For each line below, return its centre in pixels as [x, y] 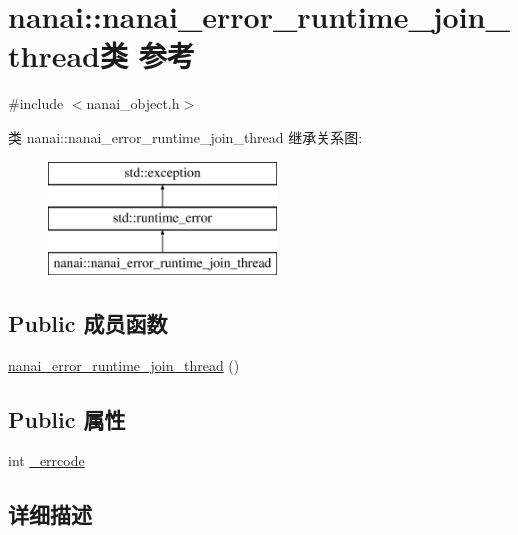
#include [36, 103]
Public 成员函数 [88, 322]
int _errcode [46, 460]
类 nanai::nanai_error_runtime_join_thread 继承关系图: [185, 136]
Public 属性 [67, 418]
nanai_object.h [133, 103]
